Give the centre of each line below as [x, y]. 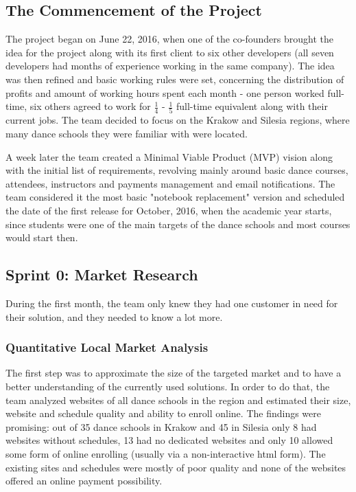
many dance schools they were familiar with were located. [127, 134]
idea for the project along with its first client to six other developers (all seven [170, 52]
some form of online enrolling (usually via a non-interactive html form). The [166, 454]
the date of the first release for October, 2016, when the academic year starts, [169, 211]
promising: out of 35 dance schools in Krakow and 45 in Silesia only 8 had [161, 426]
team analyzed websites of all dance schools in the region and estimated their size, [178, 400]
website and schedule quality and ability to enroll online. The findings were [163, 413]
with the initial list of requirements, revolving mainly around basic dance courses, [177, 170]
